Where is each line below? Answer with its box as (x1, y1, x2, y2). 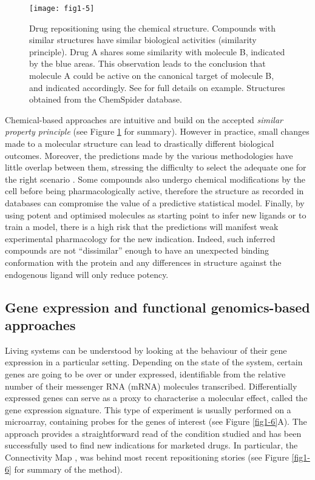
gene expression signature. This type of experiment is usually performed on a (5, 403, 291, 416)
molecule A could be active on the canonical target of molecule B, (29, 69, 274, 82)
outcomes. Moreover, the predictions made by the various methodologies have (5, 149, 293, 161)
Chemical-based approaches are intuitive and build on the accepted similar (5, 113, 283, 126)
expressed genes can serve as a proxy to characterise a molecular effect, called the (5, 391, 308, 404)
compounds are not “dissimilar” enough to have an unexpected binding (5, 244, 269, 257)
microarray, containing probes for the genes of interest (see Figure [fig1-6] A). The (5, 415, 307, 428)
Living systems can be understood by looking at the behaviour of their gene (5, 343, 287, 356)
